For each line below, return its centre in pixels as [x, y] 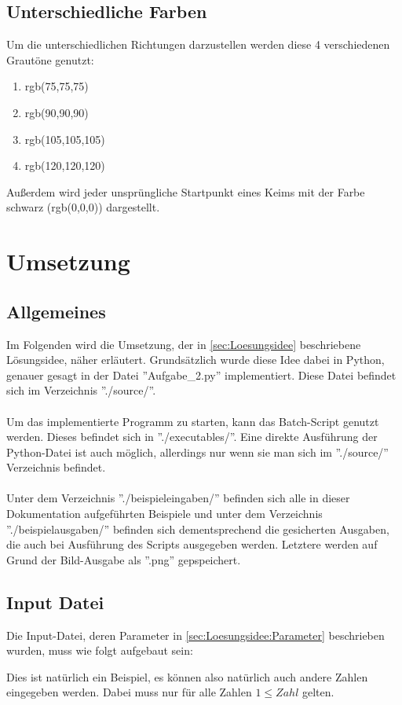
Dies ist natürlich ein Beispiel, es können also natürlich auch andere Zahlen [187, 676]
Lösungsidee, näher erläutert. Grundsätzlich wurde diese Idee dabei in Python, [196, 360]
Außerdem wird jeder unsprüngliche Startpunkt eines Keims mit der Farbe [186, 191]
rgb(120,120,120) [65, 165]
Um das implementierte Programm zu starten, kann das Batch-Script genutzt [193, 421]
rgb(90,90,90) [57, 112]
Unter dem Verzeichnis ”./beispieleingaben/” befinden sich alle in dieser [178, 498]
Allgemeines [56, 311]
